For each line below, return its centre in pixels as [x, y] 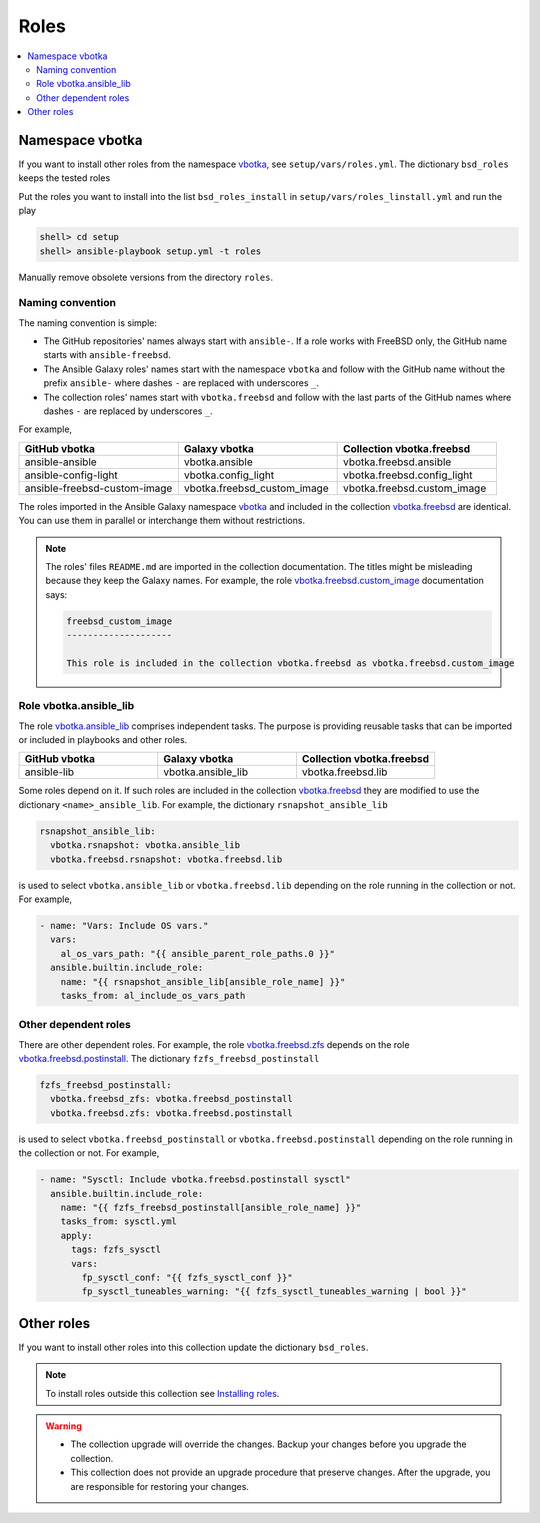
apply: [76, 1235]
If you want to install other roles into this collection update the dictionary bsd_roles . [193, 1347]
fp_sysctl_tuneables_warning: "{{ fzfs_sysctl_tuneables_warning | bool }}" [274, 1291]
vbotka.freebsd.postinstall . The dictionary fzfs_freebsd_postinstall [169, 1059]
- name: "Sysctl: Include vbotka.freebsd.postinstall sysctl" [195, 1179]
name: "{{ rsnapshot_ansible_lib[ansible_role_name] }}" [203, 981]
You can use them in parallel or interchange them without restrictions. [161, 521]
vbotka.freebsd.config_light [408, 475]
